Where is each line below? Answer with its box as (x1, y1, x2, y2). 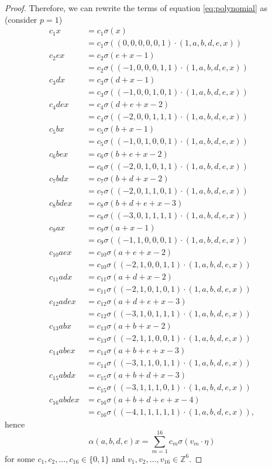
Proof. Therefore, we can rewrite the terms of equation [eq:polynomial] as (5, 2, 268, 13)
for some (5, 452, 35, 464)
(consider (5, 13, 37, 25)
